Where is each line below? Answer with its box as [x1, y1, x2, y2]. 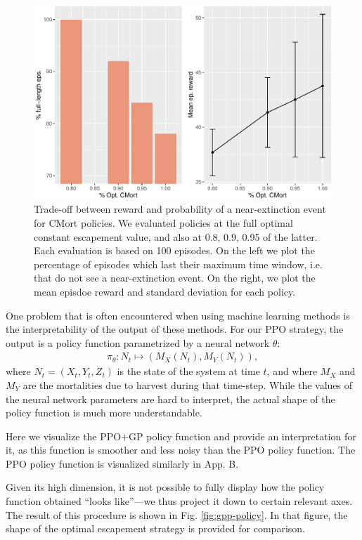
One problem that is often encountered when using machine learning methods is [6, 308, 350, 322]
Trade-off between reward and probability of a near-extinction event [34, 202, 326, 216]
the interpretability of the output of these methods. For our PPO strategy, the [6, 322, 344, 336]
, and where [266, 364, 318, 378]
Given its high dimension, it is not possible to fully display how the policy [6, 480, 325, 494]
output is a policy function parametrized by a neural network [6, 335, 270, 350]
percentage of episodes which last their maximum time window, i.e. [34, 256, 323, 271]
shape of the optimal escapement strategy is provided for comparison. [6, 521, 305, 536]
